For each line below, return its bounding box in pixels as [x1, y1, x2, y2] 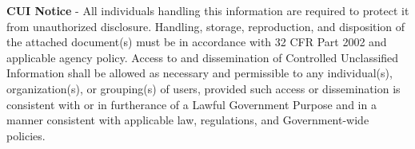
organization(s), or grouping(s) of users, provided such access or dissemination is [6, 80, 401, 96]
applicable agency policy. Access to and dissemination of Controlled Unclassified [6, 49, 399, 65]
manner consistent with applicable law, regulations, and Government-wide [6, 112, 369, 128]
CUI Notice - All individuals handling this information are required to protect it [6, 2, 409, 18]
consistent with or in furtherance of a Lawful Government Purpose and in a [6, 96, 377, 112]
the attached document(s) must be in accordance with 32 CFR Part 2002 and [6, 33, 387, 50]
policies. [6, 127, 46, 143]
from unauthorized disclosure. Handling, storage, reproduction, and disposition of [6, 18, 405, 34]
